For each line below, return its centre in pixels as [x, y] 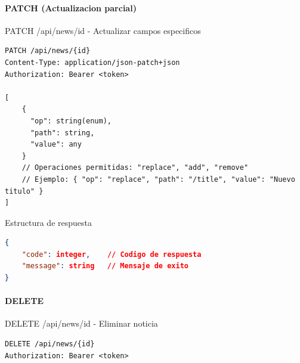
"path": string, [62, 133]
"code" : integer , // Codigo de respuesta [112, 254]
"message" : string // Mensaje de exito [105, 266]
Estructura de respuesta [48, 222]
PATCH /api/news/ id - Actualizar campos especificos [103, 30]
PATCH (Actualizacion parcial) [71, 7]
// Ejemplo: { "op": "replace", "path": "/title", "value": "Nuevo [158, 179]
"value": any [56, 145]
